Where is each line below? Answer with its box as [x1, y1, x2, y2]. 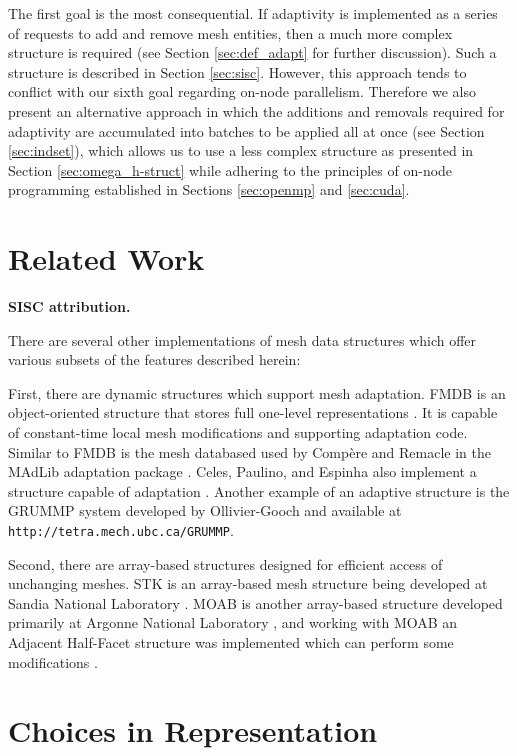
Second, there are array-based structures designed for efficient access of [8, 553, 443, 574]
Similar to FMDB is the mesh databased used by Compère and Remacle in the [8, 441, 491, 462]
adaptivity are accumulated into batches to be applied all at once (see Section [8, 120, 485, 141]
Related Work [8, 238, 205, 279]
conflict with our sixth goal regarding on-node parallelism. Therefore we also [8, 81, 476, 102]
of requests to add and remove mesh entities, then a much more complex [8, 22, 453, 43]
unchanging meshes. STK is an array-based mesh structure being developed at [8, 573, 488, 594]
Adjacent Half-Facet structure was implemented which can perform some [8, 632, 454, 653]
